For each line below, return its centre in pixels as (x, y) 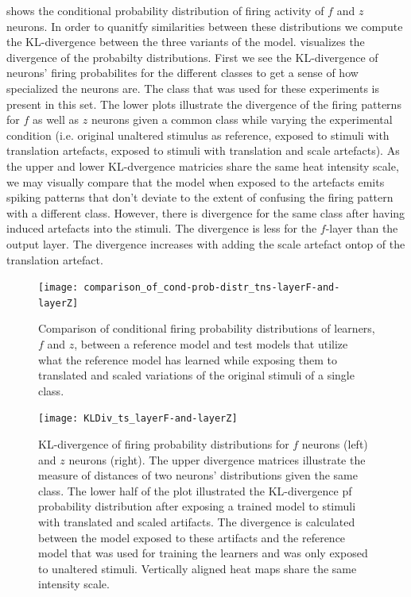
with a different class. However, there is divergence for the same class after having (206, 212)
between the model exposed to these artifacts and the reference (192, 537)
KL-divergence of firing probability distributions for (164, 444)
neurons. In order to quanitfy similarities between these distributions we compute (205, 26)
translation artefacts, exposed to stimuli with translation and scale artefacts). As (203, 150)
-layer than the (362, 228)
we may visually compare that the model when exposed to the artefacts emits (196, 181)
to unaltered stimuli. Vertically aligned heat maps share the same (198, 568)
